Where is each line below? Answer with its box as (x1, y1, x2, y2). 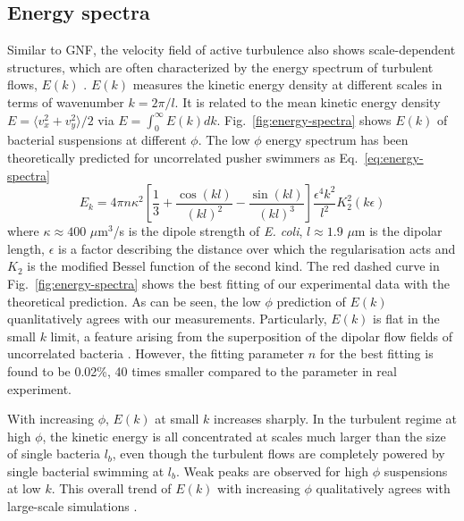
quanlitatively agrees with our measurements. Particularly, (7, 309, 327, 328)
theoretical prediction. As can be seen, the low (7, 291, 261, 310)
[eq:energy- (364, 147, 424, 166)
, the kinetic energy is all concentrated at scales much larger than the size (42, 426, 446, 445)
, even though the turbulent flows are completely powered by (112, 444, 445, 463)
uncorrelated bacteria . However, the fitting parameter (7, 344, 304, 363)
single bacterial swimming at (7, 461, 165, 480)
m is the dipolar (354, 222, 443, 240)
